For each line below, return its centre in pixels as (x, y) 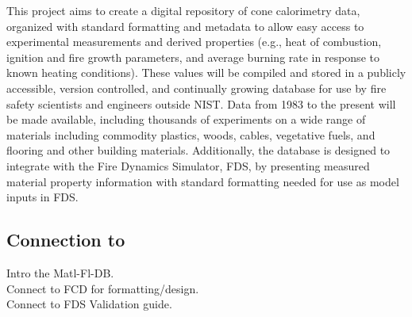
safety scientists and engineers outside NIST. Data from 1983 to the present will (201, 103)
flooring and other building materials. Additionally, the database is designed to (198, 150)
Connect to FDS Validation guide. (89, 304)
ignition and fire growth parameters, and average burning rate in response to (193, 57)
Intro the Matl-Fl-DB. (60, 272)
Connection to (66, 240)
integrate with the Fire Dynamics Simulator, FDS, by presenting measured (188, 165)
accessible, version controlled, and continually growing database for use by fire (196, 88)
